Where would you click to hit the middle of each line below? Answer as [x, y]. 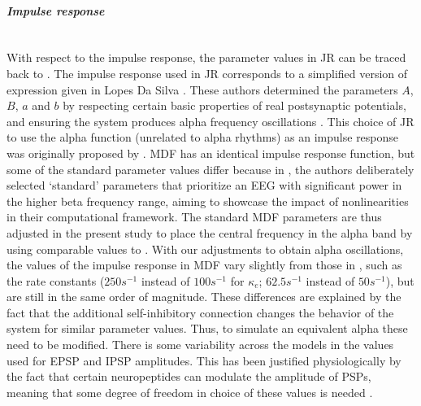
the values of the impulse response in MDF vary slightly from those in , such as [204, 265]
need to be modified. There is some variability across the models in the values [200, 345]
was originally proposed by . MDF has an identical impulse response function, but [211, 153]
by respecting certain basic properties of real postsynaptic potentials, [234, 105]
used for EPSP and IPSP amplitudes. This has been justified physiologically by [204, 360]
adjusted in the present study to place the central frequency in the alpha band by [210, 232]
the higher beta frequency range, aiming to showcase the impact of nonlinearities [208, 201]
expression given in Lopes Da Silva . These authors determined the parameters [202, 89]
